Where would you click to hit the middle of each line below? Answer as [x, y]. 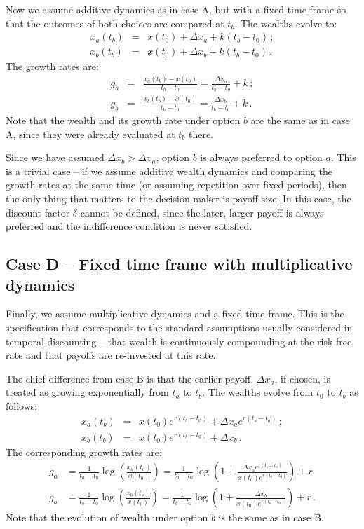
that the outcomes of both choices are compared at [115, 23]
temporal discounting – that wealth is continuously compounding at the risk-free [179, 341]
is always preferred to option [261, 157]
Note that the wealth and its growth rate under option [123, 120]
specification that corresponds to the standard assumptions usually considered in [179, 327]
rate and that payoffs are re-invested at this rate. [111, 355]
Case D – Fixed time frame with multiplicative [179, 264]
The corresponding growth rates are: [84, 452]
